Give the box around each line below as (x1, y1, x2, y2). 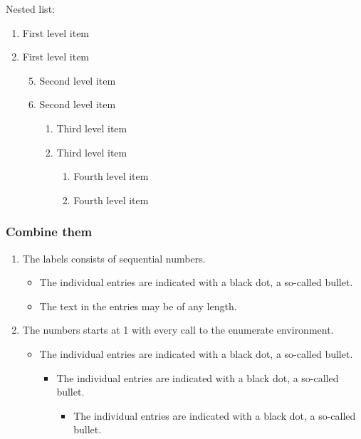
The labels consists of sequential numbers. (22, 250, 206, 265)
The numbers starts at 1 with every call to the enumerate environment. (22, 322, 334, 337)
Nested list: (6, 1, 55, 16)
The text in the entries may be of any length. (39, 298, 237, 313)
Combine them (6, 223, 93, 240)
